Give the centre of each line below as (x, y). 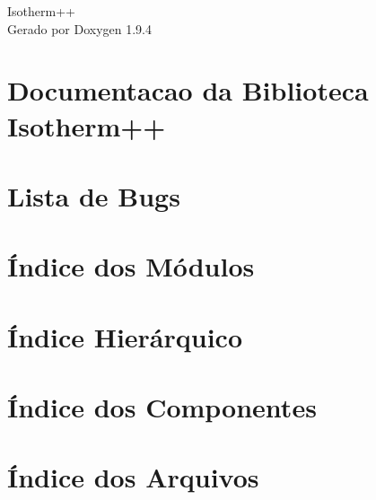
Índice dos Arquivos (133, 477)
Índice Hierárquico (125, 336)
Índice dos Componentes (162, 407)
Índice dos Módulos (131, 266)
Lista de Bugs (94, 195)
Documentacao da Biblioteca (188, 90)
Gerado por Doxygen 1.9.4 (79, 28)
